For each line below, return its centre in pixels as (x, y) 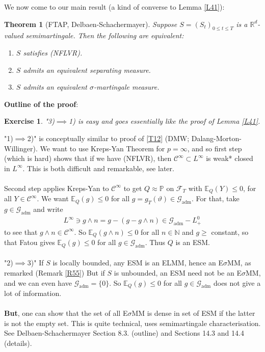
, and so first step (215, 148)
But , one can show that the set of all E (66, 313)
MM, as (239, 263)
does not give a (237, 282)
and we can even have (38, 282)
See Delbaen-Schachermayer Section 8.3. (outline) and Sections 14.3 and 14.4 (124, 333)
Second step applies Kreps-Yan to (57, 188)
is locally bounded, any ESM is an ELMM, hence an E (138, 263)
